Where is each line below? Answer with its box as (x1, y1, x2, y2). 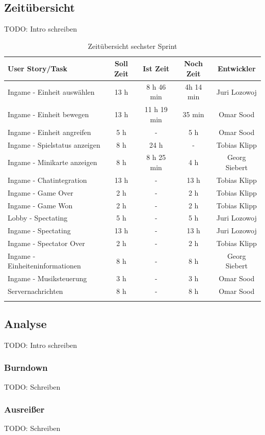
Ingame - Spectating (8, 225, 71, 236)
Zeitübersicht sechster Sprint (88, 40, 177, 51)
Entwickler (217, 63, 256, 74)
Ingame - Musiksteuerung (8, 273, 87, 284)
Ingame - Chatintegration (8, 174, 87, 185)
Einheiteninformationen (8, 260, 81, 271)
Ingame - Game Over (8, 187, 73, 198)
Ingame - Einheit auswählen (8, 86, 95, 97)
